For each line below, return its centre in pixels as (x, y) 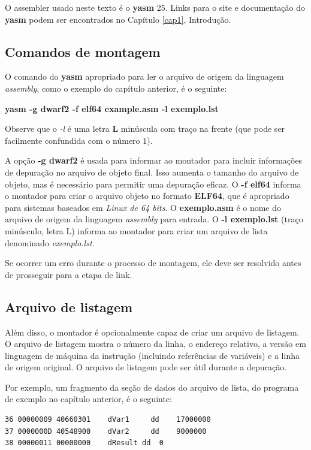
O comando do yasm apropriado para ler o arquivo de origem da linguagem (144, 76)
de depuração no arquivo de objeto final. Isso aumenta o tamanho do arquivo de (152, 172)
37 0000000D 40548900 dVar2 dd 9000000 (106, 431)
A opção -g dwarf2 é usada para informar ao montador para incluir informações (154, 160)
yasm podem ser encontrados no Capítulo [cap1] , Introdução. (118, 19)
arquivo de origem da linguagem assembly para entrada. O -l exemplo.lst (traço (154, 219)
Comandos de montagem (83, 51)
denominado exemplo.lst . (50, 242)
